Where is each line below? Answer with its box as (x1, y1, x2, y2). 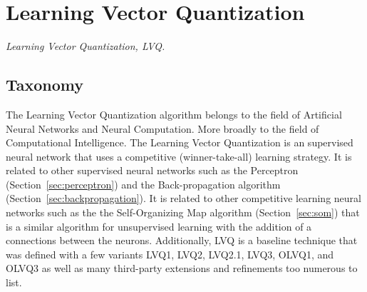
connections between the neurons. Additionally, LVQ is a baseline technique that (6, 233, 358, 248)
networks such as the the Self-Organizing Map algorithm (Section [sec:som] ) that (6, 205, 360, 220)
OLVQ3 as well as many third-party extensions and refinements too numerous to (6, 261, 358, 276)
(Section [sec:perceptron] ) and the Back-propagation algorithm (6, 176, 281, 191)
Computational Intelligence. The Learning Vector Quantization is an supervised (6, 135, 353, 150)
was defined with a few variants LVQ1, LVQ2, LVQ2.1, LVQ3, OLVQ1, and (6, 246, 334, 261)
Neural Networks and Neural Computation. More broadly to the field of (6, 121, 319, 136)
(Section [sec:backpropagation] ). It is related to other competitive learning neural (6, 191, 361, 206)
